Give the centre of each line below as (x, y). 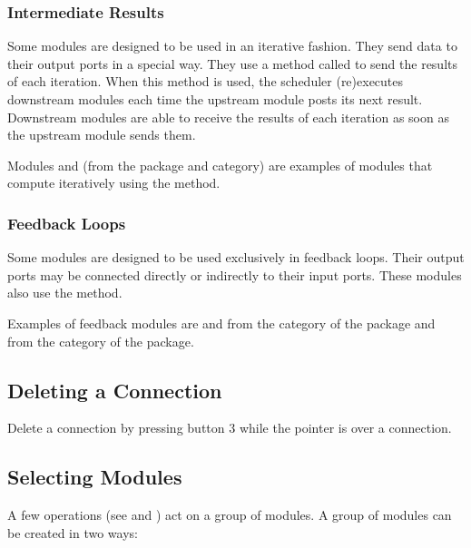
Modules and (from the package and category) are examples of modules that (220, 165)
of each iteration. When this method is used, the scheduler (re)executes (206, 81)
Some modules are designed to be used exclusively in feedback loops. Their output (236, 257)
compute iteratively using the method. (114, 183)
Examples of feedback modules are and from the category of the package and (221, 323)
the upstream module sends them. (102, 135)
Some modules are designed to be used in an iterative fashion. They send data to (232, 46)
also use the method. (65, 293)
